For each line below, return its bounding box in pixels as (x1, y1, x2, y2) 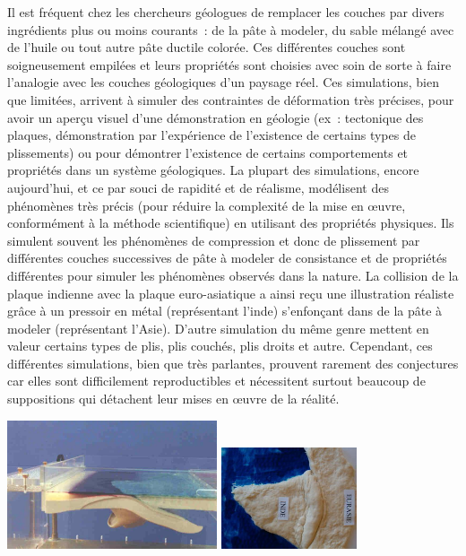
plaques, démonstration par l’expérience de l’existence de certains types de (7, 126, 416, 144)
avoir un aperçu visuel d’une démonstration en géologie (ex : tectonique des (7, 108, 424, 126)
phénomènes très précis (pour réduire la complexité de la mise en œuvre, (7, 195, 406, 214)
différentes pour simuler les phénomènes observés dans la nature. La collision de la (7, 265, 459, 284)
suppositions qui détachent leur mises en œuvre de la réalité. (7, 389, 340, 408)
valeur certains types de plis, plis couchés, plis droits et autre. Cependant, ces (7, 336, 433, 355)
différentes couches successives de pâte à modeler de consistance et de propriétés (7, 248, 447, 267)
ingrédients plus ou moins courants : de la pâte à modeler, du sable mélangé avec (7, 20, 454, 39)
